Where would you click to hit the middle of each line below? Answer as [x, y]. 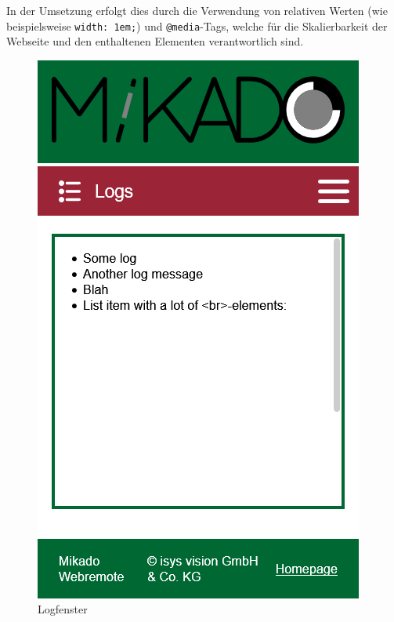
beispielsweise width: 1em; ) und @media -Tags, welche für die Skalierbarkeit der [197, 25]
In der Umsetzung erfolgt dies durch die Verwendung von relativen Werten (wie [197, 10]
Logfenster [63, 609]
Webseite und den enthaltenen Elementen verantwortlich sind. [155, 41]
